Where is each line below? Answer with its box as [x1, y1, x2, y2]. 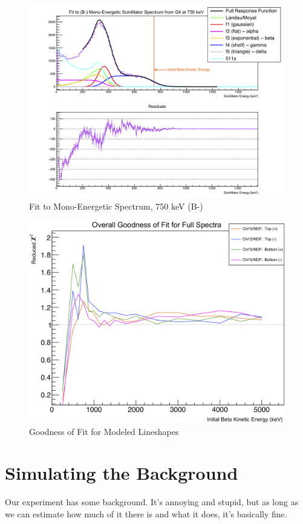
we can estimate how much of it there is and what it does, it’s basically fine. [5, 507, 287, 520]
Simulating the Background [5, 460, 238, 485]
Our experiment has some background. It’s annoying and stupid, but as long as [5, 496, 299, 508]
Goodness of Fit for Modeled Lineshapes [29, 425, 179, 437]
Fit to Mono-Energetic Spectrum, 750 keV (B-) [29, 199, 203, 212]
